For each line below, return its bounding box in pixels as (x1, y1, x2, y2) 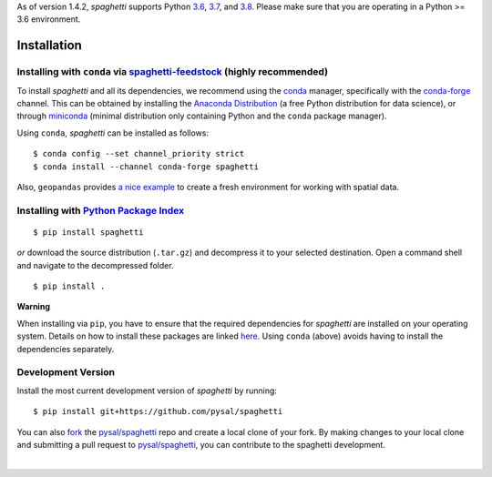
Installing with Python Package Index (16, 204, 185, 217)
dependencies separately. (16, 343, 115, 354)
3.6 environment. (16, 14, 81, 25)
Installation (16, 37, 82, 54)
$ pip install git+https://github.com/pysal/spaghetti (33, 406, 283, 417)
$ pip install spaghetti (33, 227, 144, 237)
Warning (16, 301, 50, 312)
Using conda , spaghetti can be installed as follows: (16, 127, 210, 138)
